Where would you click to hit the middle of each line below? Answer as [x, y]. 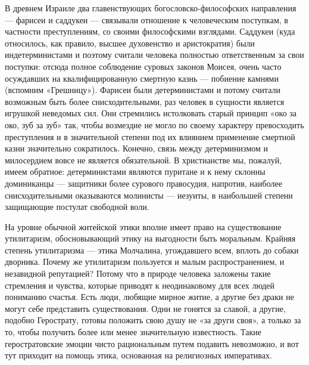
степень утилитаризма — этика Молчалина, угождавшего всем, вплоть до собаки [152, 250]
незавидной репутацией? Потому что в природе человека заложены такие [138, 273]
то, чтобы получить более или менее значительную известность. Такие [133, 332]
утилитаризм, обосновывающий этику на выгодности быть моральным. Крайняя [150, 238]
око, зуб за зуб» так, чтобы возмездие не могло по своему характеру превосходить [154, 124]
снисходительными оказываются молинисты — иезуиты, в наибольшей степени [149, 195]
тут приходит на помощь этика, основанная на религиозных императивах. [138, 355]
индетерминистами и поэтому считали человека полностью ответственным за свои [154, 55]
